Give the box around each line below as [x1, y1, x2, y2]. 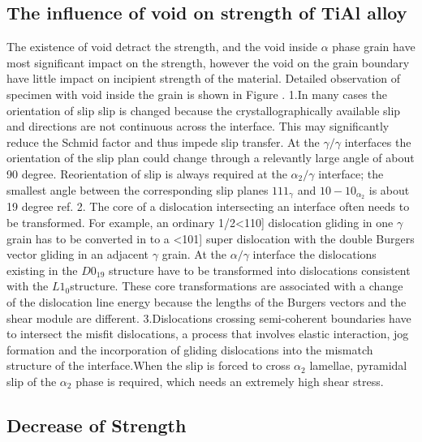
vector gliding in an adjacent [6, 246, 149, 263]
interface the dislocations [252, 246, 377, 263]
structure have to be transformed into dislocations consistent [109, 261, 411, 278]
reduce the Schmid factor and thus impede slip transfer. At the [6, 133, 320, 150]
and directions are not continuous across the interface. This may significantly [6, 118, 390, 135]
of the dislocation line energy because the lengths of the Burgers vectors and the [6, 293, 407, 310]
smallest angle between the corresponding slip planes [6, 181, 269, 198]
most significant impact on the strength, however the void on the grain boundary [6, 54, 410, 71]
